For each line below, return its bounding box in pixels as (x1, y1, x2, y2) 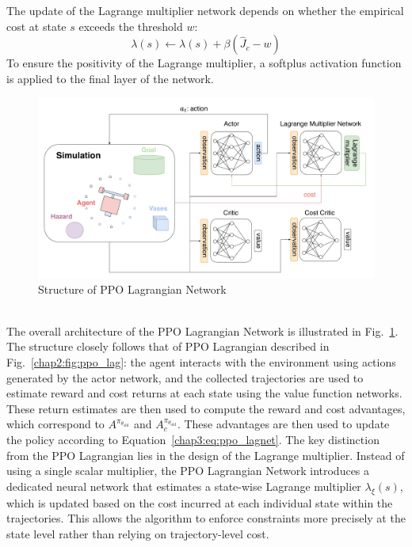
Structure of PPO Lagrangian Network (38, 280, 227, 297)
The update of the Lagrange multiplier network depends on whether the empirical (6, 2, 404, 18)
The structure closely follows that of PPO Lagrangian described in (6, 338, 330, 355)
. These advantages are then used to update (177, 416, 390, 432)
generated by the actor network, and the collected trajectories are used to (6, 369, 364, 386)
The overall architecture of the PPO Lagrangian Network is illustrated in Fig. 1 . (6, 322, 399, 339)
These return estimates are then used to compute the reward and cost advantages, (6, 400, 406, 416)
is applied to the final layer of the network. (6, 70, 214, 86)
